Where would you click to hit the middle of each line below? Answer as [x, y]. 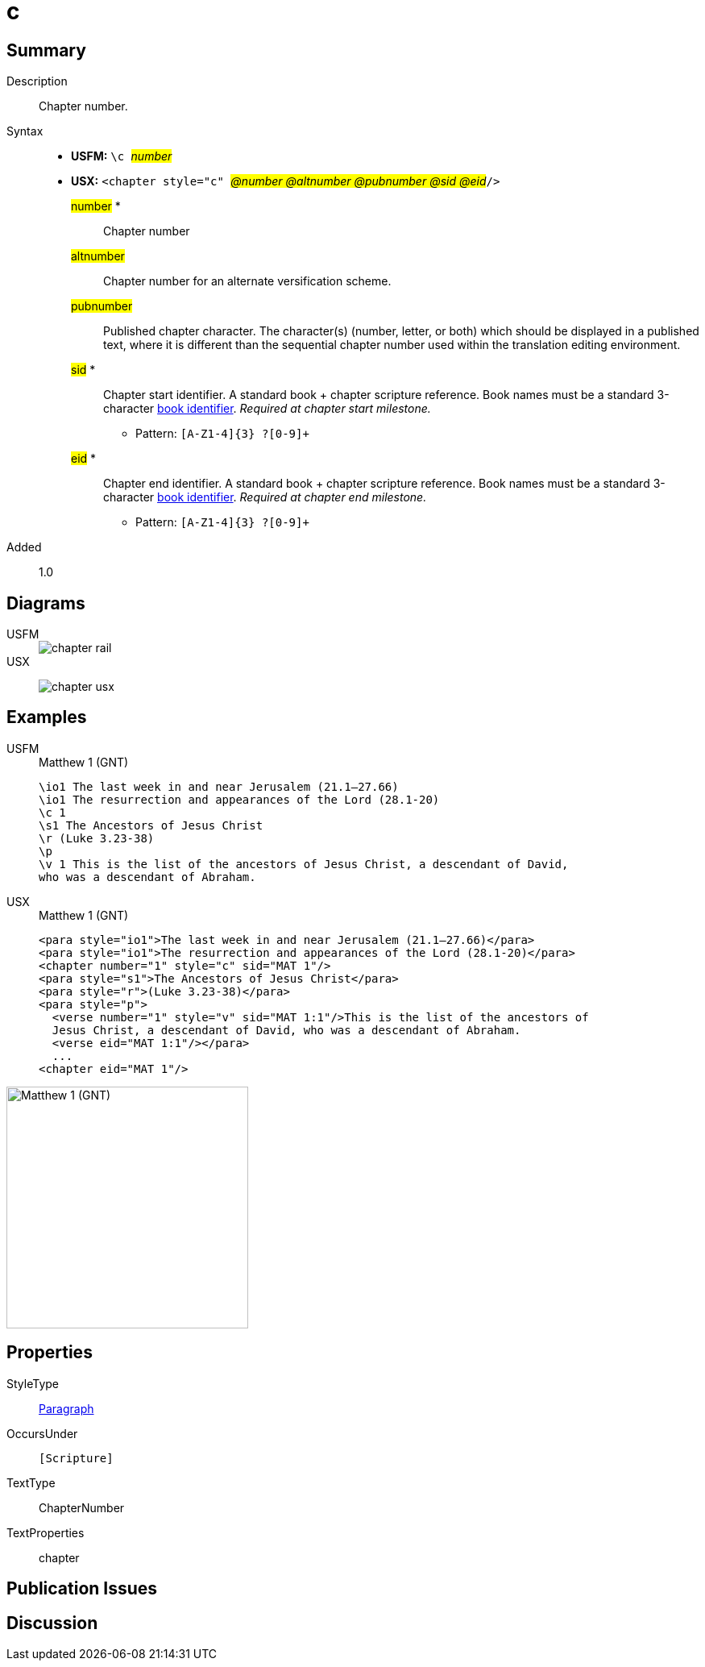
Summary [46, 50]
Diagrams [46, 603]
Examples [47, 717]
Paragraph [66, 1408]
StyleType [33, 1383]
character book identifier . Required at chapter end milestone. [265, 497]
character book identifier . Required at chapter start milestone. [267, 409]
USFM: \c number [122, 156]
